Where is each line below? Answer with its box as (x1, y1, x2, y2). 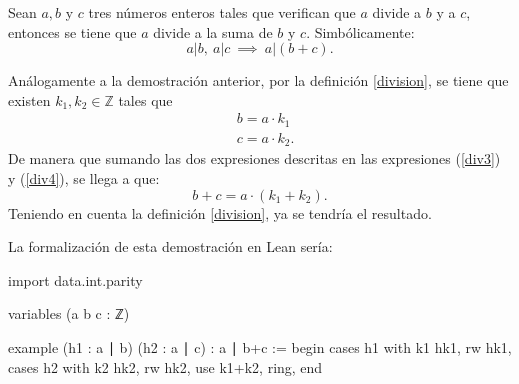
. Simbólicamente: (306, 21, 415, 42)
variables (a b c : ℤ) (8, 303, 130, 324)
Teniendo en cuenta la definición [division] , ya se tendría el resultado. (8, 202, 432, 223)
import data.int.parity (8, 269, 143, 290)
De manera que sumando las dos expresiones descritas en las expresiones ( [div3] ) (8, 148, 501, 169)
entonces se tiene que (8, 21, 137, 42)
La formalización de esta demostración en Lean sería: (8, 236, 333, 257)
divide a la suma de (153, 21, 273, 42)
